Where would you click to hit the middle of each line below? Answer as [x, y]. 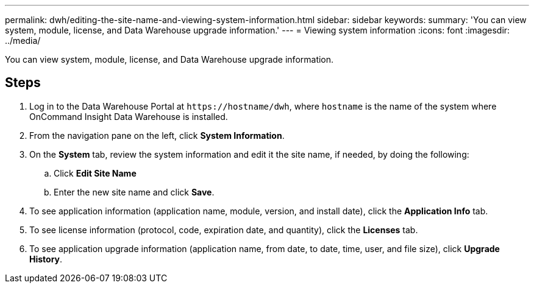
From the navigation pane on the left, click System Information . [157, 135]
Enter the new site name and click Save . [134, 192]
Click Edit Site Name [95, 173]
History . [46, 259]
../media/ [23, 40]
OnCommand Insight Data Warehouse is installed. [129, 116]
